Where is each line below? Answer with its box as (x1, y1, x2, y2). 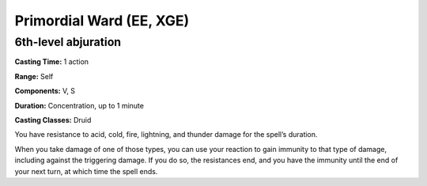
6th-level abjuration (14, 35, 122, 49)
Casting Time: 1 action (14, 57, 89, 66)
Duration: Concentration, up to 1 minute (14, 101, 144, 110)
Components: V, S (14, 86, 75, 96)
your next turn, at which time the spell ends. (14, 166, 158, 176)
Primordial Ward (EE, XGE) (14, 12, 190, 29)
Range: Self (14, 71, 54, 81)
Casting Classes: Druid (14, 115, 92, 124)
